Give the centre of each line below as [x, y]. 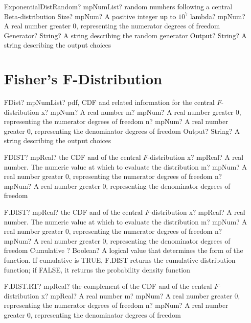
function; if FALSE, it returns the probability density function [97, 269]
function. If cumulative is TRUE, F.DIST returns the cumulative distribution [120, 260]
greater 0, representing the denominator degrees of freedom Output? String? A [122, 131]
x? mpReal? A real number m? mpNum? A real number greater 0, [141, 295]
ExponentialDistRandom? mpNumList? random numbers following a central [118, 6]
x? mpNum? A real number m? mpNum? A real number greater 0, [141, 112]
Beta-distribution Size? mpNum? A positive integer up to [90, 16]
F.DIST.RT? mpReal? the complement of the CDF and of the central [108, 286]
